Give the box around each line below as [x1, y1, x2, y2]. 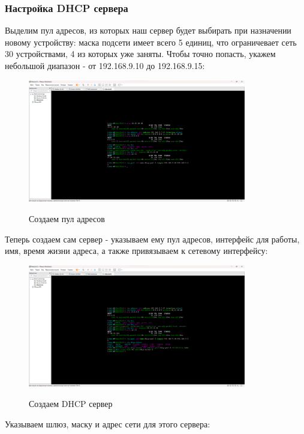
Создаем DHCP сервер [29, 397, 113, 409]
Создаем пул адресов [29, 212, 105, 225]
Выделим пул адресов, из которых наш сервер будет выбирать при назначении [5, 24, 291, 37]
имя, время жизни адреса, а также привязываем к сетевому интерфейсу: [5, 244, 268, 257]
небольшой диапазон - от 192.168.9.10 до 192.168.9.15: [5, 59, 205, 71]
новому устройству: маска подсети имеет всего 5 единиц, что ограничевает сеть [5, 35, 297, 48]
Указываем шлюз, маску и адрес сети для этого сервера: [5, 417, 210, 430]
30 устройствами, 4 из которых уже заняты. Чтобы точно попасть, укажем [5, 47, 276, 60]
